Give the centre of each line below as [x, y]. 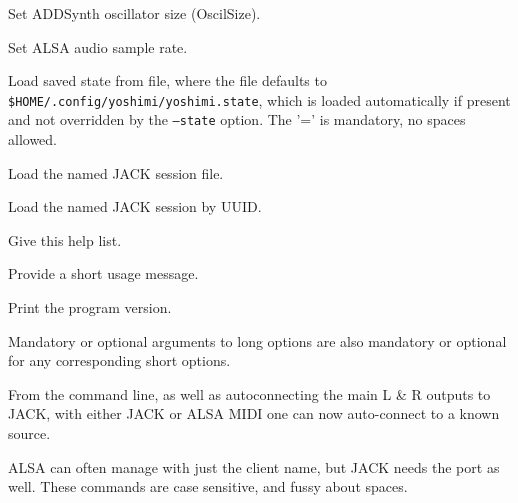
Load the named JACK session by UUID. [135, 206]
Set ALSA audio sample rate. [98, 46]
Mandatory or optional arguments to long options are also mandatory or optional [257, 340]
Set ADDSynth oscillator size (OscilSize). [134, 13]
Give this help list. [65, 239]
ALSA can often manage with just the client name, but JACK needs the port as [254, 466]
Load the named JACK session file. [116, 172]
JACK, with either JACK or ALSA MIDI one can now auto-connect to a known [254, 413]
